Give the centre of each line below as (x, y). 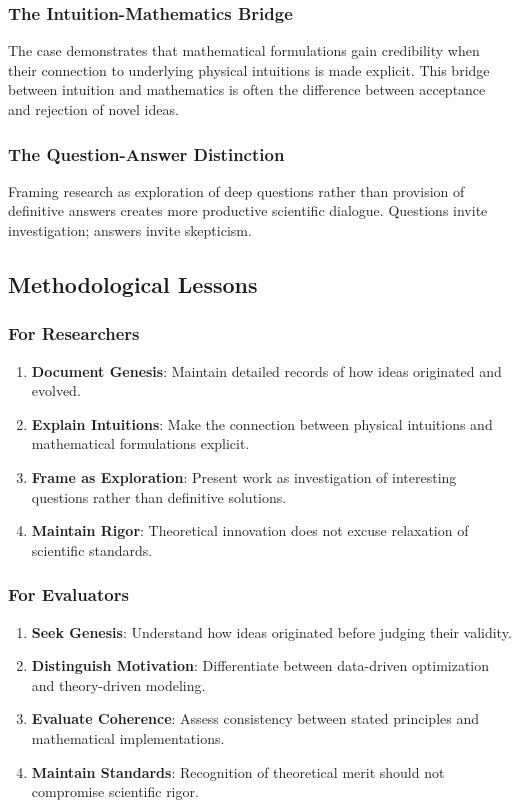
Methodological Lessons (133, 283)
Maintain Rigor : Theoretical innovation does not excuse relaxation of (250, 530)
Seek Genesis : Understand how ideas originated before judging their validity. (271, 631)
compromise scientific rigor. (115, 791)
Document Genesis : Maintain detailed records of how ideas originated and (266, 370)
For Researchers (74, 333)
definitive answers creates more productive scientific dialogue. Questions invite (248, 210)
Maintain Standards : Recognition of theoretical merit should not (238, 771)
